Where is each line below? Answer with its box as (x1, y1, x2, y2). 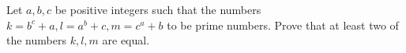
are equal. (102, 32, 150, 48)
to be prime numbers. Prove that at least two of (167, 16, 399, 33)
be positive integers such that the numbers (55, 2, 261, 17)
